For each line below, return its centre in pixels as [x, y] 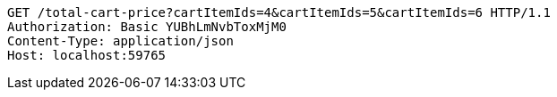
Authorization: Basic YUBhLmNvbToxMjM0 [147, 27]
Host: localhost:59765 [87, 55]
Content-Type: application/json [120, 41]
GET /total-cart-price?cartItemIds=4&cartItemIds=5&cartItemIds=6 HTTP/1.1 [279, 12]
